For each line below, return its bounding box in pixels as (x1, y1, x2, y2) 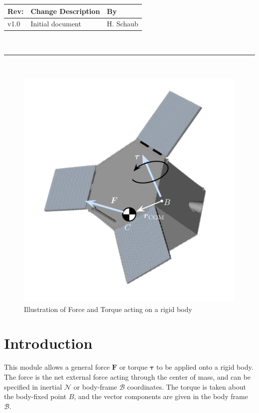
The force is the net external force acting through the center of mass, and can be (4, 371, 251, 382)
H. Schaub (107, 18, 138, 29)
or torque (119, 362, 148, 372)
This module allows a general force (4, 362, 110, 372)
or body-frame (73, 381, 118, 392)
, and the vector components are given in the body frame (74, 391, 248, 402)
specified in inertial (4, 381, 62, 392)
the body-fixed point (4, 391, 67, 402)
